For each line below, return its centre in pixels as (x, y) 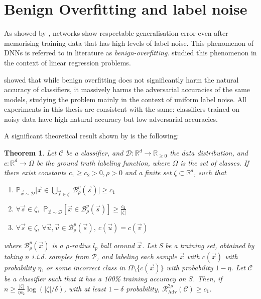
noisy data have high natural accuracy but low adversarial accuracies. (111, 119)
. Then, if (207, 278)
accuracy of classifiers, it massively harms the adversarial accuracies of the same (127, 89)
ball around (118, 245)
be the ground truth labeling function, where (103, 162)
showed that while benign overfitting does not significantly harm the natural (121, 79)
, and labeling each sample (137, 256)
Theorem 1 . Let (30, 153)
